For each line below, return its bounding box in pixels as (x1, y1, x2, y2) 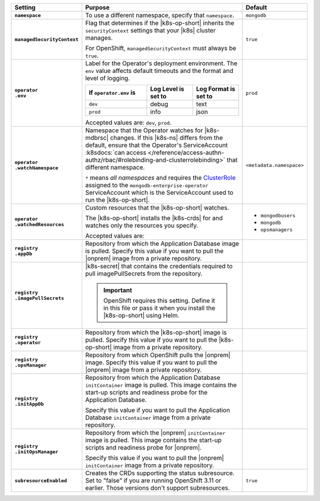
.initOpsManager (14, 449, 59, 455)
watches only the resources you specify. (85, 221, 199, 229)
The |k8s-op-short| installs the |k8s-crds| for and (85, 214, 223, 222)
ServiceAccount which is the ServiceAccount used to (85, 188, 233, 197)
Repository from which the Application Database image (85, 240, 239, 248)
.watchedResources (14, 221, 65, 227)
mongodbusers (260, 212, 296, 219)
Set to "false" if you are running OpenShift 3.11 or (85, 477, 222, 484)
